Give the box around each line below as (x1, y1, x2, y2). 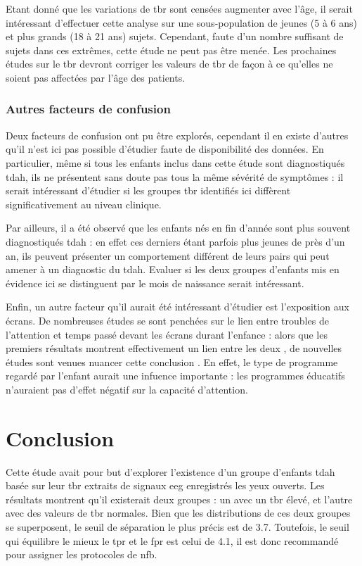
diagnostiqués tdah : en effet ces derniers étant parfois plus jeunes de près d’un (6, 234, 345, 249)
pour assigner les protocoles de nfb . (6, 547, 157, 562)
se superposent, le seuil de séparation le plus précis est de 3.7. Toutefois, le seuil (6, 519, 349, 534)
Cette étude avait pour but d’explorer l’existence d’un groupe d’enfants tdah (6, 464, 335, 479)
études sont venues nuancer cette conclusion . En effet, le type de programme (6, 354, 338, 369)
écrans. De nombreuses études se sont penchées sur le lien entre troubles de (6, 313, 329, 327)
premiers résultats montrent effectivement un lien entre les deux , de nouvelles (6, 341, 342, 356)
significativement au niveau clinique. (6, 196, 162, 211)
